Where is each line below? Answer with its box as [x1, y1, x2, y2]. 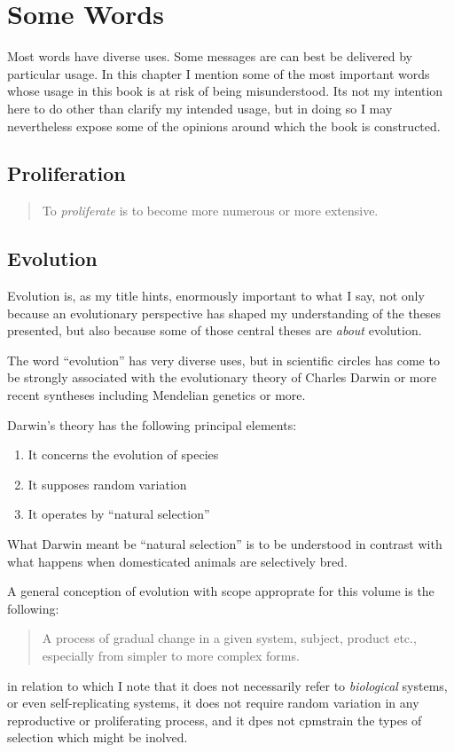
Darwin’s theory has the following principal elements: [7, 415, 297, 434]
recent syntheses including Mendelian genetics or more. [7, 386, 306, 404]
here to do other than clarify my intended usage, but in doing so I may [7, 98, 393, 117]
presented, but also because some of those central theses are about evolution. [7, 321, 422, 340]
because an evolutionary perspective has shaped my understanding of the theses [7, 303, 442, 322]
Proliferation [7, 160, 126, 187]
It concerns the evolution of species [27, 445, 219, 464]
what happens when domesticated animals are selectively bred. [7, 552, 348, 570]
